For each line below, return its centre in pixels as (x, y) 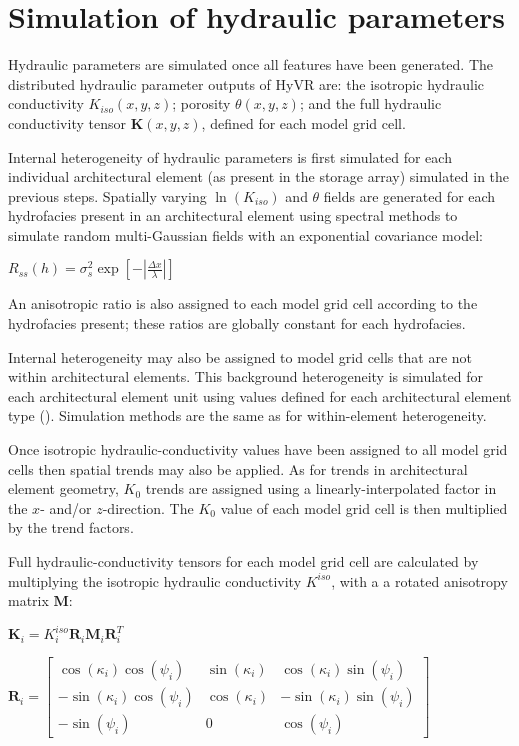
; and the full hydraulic (370, 103)
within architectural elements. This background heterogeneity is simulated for (245, 376)
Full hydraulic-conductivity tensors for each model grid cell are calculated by (243, 561)
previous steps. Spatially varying (107, 195)
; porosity (201, 103)
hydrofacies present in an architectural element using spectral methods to (233, 215)
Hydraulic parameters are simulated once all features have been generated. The (250, 64)
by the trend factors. (71, 527)
